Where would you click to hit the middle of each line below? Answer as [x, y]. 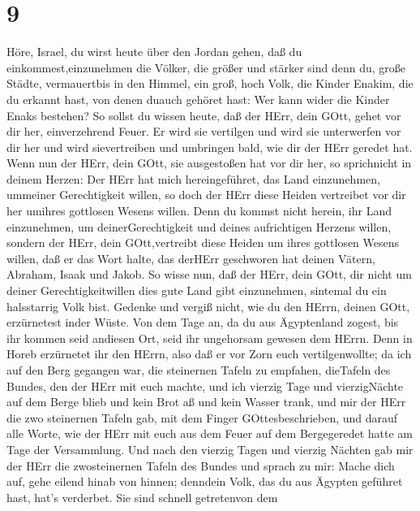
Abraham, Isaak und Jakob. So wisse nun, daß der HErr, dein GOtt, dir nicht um [209, 274]
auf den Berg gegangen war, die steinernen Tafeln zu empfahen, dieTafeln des [199, 370]
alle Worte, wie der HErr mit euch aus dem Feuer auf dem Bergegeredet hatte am [210, 433]
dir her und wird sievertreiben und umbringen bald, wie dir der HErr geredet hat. [210, 147]
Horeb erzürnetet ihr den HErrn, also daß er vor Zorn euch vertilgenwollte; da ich [209, 354]
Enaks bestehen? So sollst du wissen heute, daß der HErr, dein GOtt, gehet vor [204, 115]
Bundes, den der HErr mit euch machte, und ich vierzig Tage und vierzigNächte [205, 385]
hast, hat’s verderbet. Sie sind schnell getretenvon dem [142, 497]
